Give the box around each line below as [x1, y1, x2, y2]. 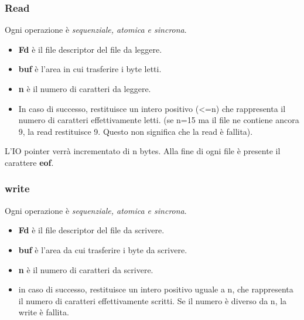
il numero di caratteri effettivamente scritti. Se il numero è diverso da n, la [18, 294, 287, 307]
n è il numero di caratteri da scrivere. [18, 263, 153, 275]
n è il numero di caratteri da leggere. [18, 83, 151, 94]
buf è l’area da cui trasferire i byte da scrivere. [18, 243, 187, 256]
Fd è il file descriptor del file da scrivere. [18, 224, 165, 236]
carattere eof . [5, 156, 54, 168]
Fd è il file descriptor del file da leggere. [18, 43, 162, 55]
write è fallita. [18, 306, 69, 318]
